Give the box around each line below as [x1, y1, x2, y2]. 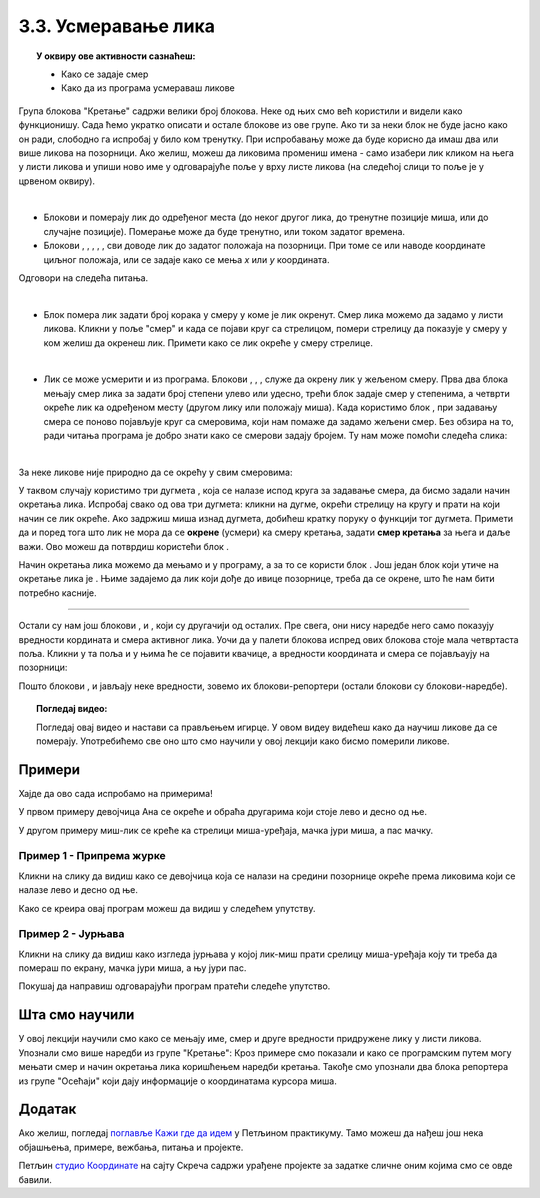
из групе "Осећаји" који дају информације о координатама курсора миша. [18, 1075, 337, 1087]
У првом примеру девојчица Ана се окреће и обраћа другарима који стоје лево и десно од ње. [18, 806, 427, 818]
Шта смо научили [18, 1006, 135, 1024]
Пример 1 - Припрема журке [18, 849, 167, 863]
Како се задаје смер [61, 68, 149, 80]
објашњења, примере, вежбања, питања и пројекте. [18, 1141, 244, 1153]
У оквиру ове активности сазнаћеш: [36, 50, 196, 62]
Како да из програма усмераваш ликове [61, 82, 235, 94]
